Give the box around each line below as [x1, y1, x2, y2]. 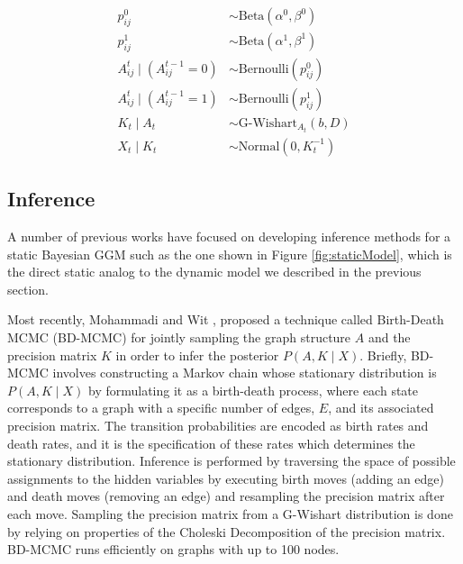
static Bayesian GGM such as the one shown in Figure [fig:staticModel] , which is [7, 244, 452, 263]
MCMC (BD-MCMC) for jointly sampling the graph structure [7, 328, 351, 347]
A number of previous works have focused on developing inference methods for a [7, 227, 451, 246]
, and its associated [328, 398, 434, 417]
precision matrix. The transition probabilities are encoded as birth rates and [7, 416, 429, 435]
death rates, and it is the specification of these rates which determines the [7, 433, 415, 452]
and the [368, 328, 411, 347]
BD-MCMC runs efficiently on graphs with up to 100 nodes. [7, 540, 340, 559]
